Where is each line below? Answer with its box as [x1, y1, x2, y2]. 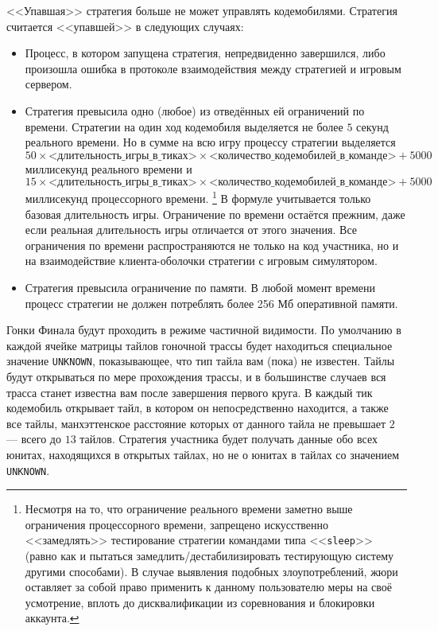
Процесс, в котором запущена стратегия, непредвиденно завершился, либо [25, 45, 386, 61]
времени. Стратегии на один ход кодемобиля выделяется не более [25, 118, 343, 134]
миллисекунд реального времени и [25, 160, 192, 177]
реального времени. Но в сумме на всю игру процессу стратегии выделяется [25, 134, 396, 150]
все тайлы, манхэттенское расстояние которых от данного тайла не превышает [6, 415, 386, 431]
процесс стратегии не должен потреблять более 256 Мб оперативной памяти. [25, 294, 398, 311]
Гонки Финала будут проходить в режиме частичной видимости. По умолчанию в [6, 321, 401, 338]
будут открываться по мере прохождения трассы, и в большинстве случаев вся [6, 368, 386, 384]
